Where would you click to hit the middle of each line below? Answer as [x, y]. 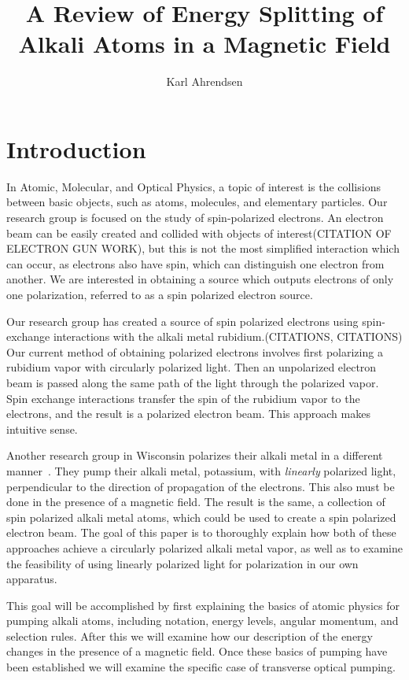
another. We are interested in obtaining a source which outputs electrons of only [200, 279]
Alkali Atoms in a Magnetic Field [204, 44]
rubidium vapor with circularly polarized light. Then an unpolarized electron [192, 367]
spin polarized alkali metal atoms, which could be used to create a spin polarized [201, 517]
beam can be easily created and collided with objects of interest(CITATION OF [199, 233]
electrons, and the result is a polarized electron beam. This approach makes [188, 414]
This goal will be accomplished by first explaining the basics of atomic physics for [203, 605]
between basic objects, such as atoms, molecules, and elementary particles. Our [197, 202]
